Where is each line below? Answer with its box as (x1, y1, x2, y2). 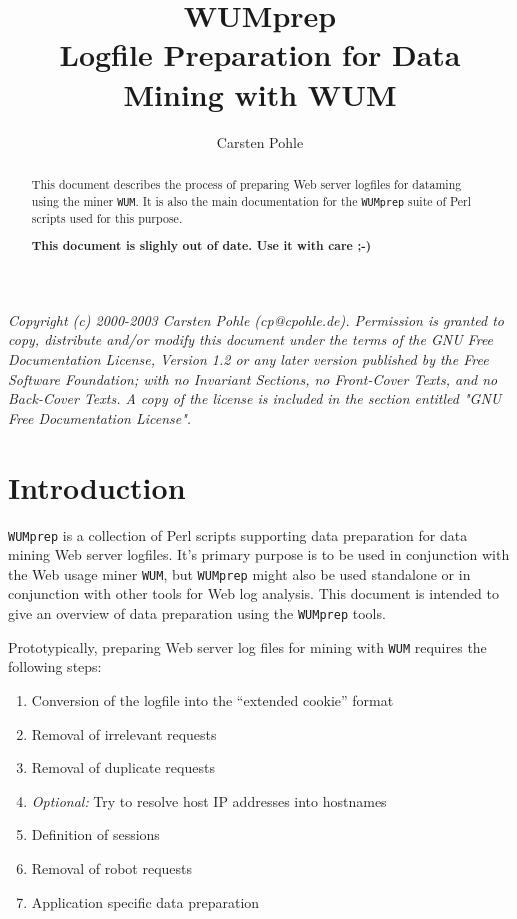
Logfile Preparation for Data (59, 34, 461, 75)
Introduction (8, 466, 186, 507)
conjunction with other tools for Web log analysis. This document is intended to (8, 583, 499, 604)
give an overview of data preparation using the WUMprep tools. (8, 603, 386, 624)
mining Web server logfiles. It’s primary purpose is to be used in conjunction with (8, 544, 510, 565)
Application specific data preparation (31, 891, 260, 912)
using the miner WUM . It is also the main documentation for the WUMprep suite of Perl (31, 192, 472, 209)
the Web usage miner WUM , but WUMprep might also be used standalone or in (8, 563, 471, 584)
